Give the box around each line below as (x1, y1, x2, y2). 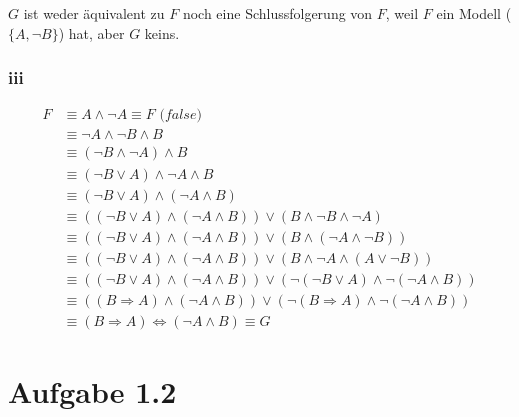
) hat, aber (58, 22, 125, 43)
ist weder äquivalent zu (23, 3, 165, 23)
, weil (385, 3, 419, 23)
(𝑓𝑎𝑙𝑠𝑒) (159, 108, 202, 123)
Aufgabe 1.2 (8, 370, 177, 411)
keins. (144, 22, 180, 43)
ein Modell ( (436, 3, 512, 23)
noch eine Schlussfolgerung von (182, 3, 373, 23)
